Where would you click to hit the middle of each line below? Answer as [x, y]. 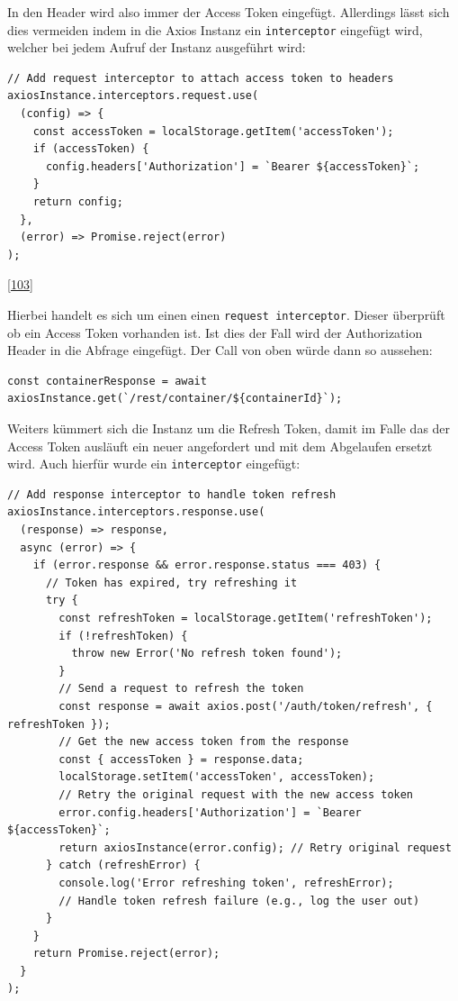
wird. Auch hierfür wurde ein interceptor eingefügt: [154, 464]
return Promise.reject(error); [126, 954]
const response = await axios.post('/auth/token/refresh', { [246, 706]
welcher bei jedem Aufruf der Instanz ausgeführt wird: [157, 47]
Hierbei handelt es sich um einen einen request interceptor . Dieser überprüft [226, 314]
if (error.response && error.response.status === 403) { [207, 565]
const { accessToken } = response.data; [181, 759]
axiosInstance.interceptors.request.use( [133, 96]
